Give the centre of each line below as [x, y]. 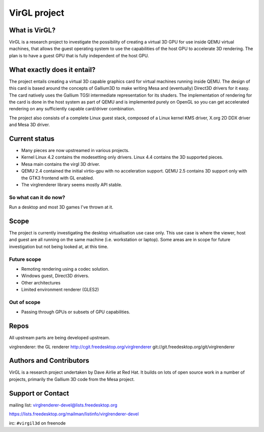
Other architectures [41, 282]
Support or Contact [39, 393]
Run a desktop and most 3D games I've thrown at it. [61, 207]
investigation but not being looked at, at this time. [59, 246]
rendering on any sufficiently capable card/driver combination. [72, 109]
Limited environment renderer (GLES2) [60, 290]
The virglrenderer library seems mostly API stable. [72, 184]
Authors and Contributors [49, 361]
